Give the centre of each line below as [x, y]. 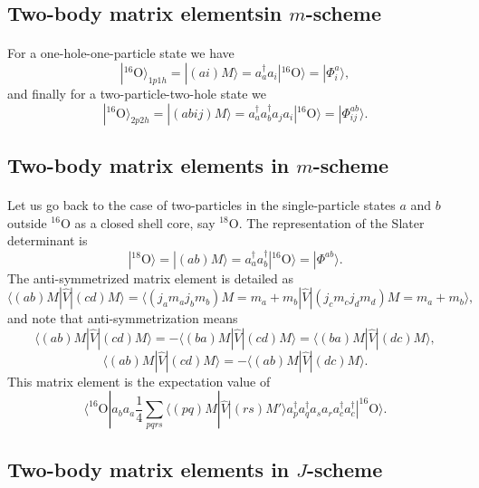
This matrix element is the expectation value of [139, 381]
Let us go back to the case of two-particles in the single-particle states [201, 204]
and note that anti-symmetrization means [123, 318]
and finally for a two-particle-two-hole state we [137, 93]
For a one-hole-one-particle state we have [121, 53]
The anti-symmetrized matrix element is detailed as [151, 277]
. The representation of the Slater [331, 222]
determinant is [48, 240]
